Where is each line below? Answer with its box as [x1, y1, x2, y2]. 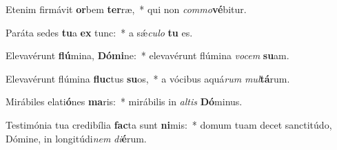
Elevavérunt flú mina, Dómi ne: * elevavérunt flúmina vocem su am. [6, 48, 289, 63]
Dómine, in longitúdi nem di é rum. [6, 131, 147, 145]
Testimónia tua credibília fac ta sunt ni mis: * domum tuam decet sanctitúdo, [6, 117, 332, 131]
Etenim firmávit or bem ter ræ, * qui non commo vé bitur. [6, 2, 247, 16]
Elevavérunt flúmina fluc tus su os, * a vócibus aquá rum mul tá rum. [6, 71, 290, 85]
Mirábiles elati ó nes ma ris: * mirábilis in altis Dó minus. [6, 94, 243, 109]
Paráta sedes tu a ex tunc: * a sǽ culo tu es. [6, 25, 193, 39]
